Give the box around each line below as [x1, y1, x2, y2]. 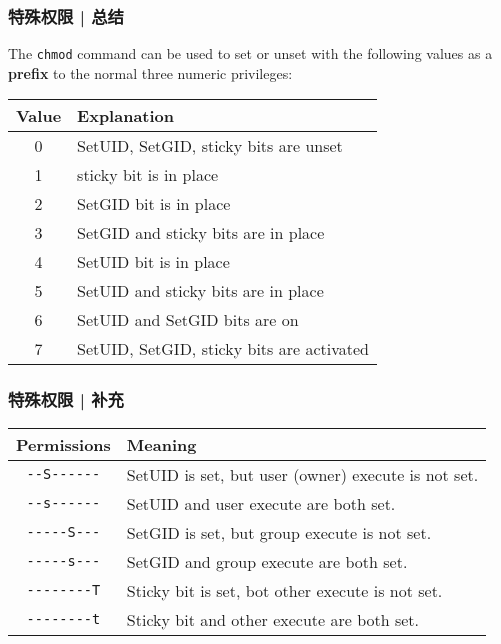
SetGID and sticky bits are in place [77, 221, 325, 245]
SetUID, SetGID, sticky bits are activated [77, 337, 369, 361]
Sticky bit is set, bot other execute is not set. [126, 578, 443, 602]
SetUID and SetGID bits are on [77, 308, 299, 332]
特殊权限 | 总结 [8, 3, 124, 28]
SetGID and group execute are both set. [126, 549, 408, 573]
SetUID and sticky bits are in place [77, 279, 324, 303]
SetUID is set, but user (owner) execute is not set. [126, 462, 479, 486]
